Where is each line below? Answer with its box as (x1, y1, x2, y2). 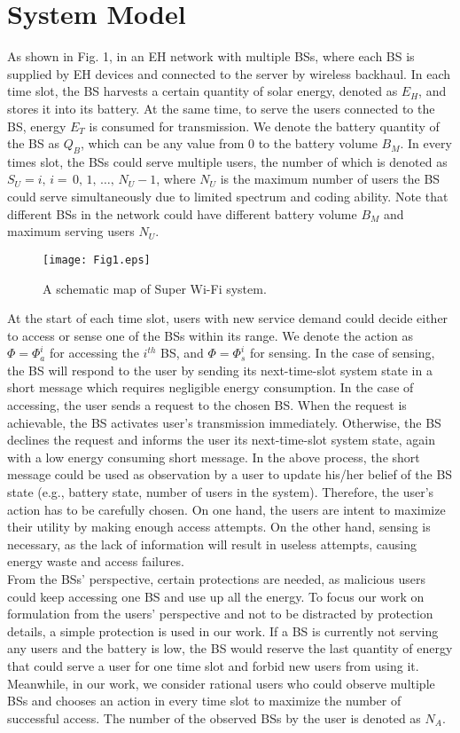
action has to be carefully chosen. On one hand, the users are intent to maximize (7, 500, 446, 518)
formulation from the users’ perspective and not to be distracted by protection (7, 604, 433, 623)
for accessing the (49, 343, 139, 362)
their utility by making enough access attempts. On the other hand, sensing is (7, 517, 431, 536)
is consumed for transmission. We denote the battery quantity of (89, 116, 440, 135)
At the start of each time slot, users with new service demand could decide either (7, 309, 448, 327)
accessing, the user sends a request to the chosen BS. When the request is (7, 396, 407, 414)
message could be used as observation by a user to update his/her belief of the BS (7, 465, 453, 484)
